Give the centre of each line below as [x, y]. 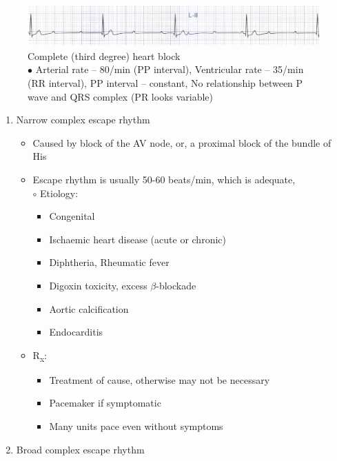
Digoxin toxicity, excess [98, 285]
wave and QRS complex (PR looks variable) [121, 96]
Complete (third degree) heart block [104, 55]
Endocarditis [76, 332]
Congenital [72, 216]
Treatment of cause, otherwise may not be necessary [160, 379]
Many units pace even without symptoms [136, 426]
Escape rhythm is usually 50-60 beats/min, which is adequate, [164, 179]
